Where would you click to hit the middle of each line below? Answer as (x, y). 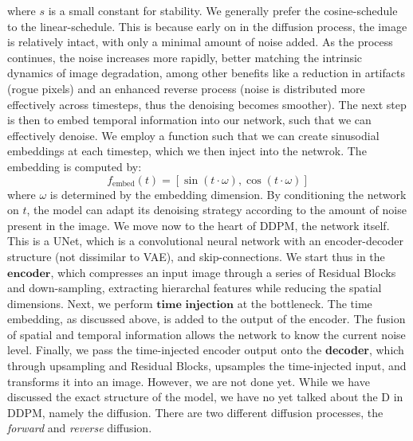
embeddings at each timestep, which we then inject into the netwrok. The (187, 151)
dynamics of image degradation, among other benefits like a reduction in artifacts (206, 73)
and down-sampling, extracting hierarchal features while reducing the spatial (195, 288)
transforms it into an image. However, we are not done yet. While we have (189, 381)
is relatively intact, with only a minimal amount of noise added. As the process (200, 42)
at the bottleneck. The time (305, 303)
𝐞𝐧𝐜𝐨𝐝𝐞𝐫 (29, 273)
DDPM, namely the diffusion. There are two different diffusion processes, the (195, 412)
